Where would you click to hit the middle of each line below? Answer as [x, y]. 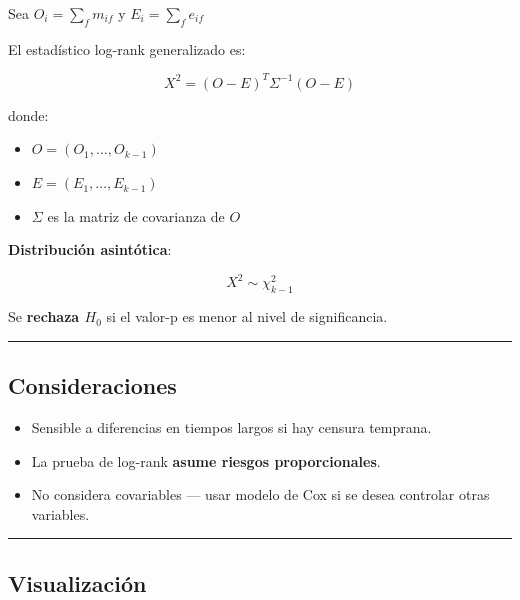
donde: [28, 114]
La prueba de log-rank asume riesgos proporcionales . [206, 460]
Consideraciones [92, 385]
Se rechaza [44, 316]
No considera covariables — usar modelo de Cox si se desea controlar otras [260, 494]
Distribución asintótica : [90, 249]
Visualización [77, 582]
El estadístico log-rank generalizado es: [127, 48]
